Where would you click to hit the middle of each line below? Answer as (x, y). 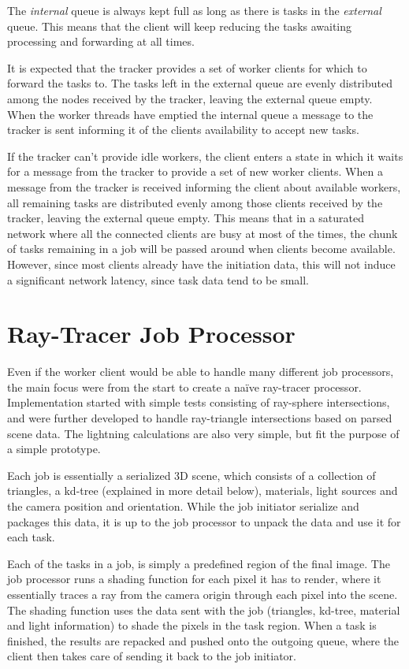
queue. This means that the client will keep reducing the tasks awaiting (180, 26)
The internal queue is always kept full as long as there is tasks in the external (194, 10)
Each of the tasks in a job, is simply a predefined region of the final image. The (199, 563)
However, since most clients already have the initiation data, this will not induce (201, 264)
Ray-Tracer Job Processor (151, 334)
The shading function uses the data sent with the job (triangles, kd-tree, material (204, 610)
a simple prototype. (54, 449)
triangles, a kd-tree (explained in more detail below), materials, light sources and (203, 491)
